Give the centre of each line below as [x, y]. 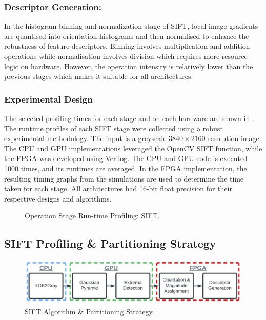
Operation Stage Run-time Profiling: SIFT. [92, 216]
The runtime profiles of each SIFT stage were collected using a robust [114, 128]
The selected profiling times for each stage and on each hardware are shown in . [129, 118]
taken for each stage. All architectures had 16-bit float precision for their [118, 188]
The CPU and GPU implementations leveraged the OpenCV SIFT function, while [133, 148]
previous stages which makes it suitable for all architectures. [99, 76]
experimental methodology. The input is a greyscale [85, 138]
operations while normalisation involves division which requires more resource [126, 56]
